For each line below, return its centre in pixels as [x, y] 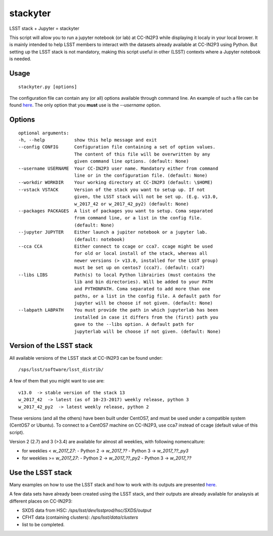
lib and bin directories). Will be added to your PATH [144, 282]
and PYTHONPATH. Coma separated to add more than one [142, 289]
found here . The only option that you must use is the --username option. [85, 105]
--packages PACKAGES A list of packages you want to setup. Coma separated [116, 211]
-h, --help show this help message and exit [88, 140]
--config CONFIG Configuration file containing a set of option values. [117, 147]
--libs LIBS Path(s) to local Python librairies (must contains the [117, 275]
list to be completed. [43, 524]
